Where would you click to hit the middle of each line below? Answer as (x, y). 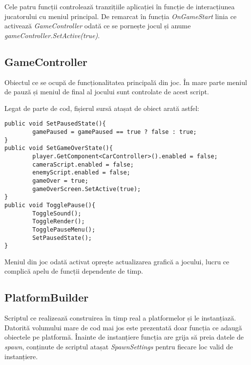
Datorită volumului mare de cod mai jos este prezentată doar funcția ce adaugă (123, 327)
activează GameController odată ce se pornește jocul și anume (98, 26)
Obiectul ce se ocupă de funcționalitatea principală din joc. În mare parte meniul (126, 82)
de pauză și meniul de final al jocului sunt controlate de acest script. (107, 92)
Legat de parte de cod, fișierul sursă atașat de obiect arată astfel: (102, 108)
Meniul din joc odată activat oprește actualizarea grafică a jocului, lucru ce (117, 261)
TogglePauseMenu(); (64, 229)
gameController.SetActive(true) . (52, 35)
